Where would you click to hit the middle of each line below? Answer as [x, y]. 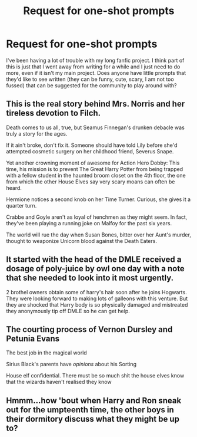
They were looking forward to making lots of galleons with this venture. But [97, 298]
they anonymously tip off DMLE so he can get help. [68, 311]
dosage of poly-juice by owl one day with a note [96, 269]
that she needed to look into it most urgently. [90, 278]
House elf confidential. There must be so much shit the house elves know [95, 376]
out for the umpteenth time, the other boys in [90, 410]
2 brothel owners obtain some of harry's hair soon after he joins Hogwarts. [96, 292]
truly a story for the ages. [37, 133]
